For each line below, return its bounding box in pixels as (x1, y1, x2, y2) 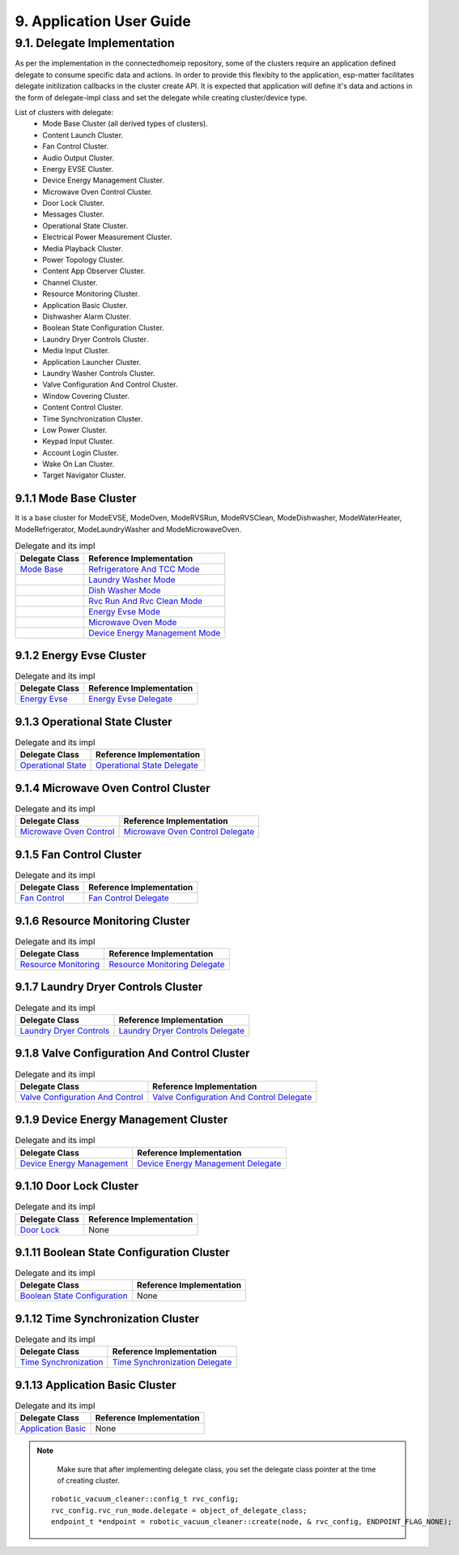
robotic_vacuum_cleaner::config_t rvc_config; (51, 1494, 239, 1504)
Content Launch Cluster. (42, 130, 124, 139)
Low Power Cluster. (42, 425, 108, 435)
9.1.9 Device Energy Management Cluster (15, 1113, 228, 1127)
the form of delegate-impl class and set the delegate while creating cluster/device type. (15, 92, 308, 102)
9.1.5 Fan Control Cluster (15, 847, 142, 861)
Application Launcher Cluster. (42, 357, 142, 366)
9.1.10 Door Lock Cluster (15, 1180, 139, 1193)
